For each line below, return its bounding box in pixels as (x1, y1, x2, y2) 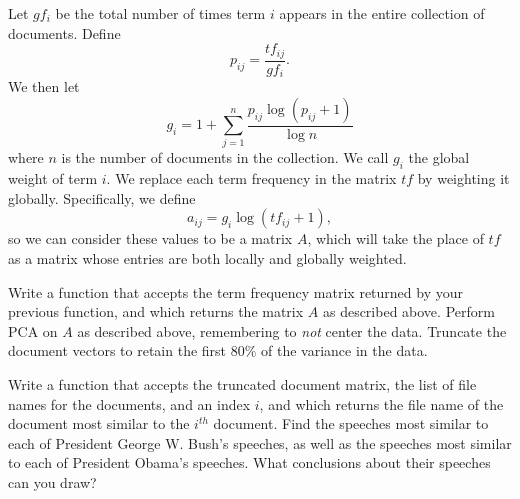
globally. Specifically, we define (8, 187, 196, 208)
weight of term (8, 168, 98, 189)
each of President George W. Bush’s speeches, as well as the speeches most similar (8, 432, 512, 453)
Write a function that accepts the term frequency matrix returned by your (8, 281, 463, 302)
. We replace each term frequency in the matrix (106, 168, 397, 189)
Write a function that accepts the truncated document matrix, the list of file (8, 374, 477, 395)
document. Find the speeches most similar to (213, 413, 489, 434)
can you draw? (8, 472, 97, 492)
